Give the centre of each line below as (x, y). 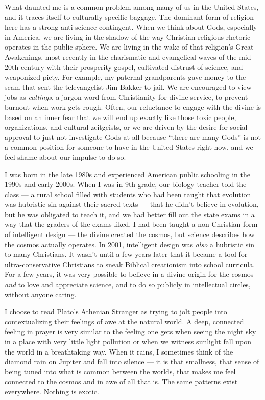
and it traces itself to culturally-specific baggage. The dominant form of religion (129, 17)
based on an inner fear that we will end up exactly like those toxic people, (121, 117)
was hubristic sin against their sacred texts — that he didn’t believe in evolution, (132, 204)
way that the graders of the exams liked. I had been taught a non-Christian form (131, 224)
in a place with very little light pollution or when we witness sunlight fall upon (128, 341)
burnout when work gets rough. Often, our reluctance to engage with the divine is (133, 107)
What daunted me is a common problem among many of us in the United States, (132, 7)
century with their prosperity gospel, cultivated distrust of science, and (132, 67)
